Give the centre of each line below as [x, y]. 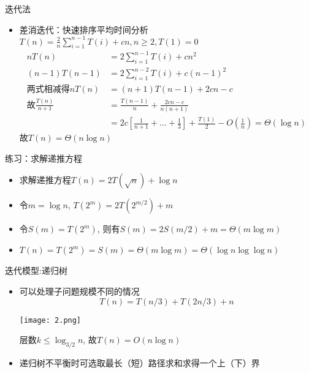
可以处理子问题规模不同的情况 [79, 291]
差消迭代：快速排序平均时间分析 [84, 29]
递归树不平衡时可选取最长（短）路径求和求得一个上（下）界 [139, 363]
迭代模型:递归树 [36, 270]
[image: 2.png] [50, 320]
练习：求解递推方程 [44, 158]
